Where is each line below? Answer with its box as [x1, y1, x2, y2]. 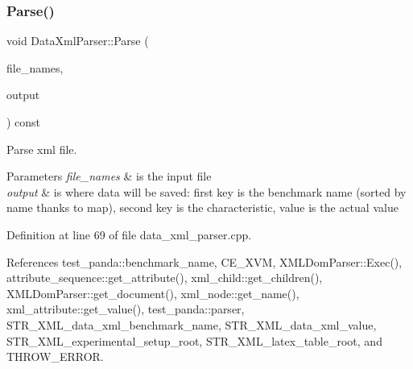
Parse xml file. [6, 140, 77, 157]
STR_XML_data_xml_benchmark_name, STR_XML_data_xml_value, [6, 316, 377, 333]
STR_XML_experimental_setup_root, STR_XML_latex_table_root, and [6, 332, 382, 349]
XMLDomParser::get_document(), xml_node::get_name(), [6, 284, 299, 301]
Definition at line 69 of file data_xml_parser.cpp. [6, 226, 252, 243]
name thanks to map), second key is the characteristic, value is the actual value [6, 199, 399, 216]
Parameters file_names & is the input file [6, 168, 212, 184]
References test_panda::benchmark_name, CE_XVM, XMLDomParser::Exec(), [6, 253, 403, 270]
